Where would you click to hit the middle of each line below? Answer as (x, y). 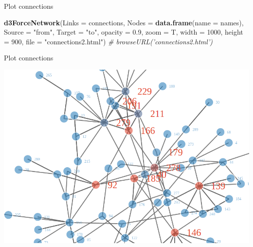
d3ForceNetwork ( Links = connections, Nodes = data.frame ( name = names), (124, 22)
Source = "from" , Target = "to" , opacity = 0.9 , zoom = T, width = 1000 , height (124, 32)
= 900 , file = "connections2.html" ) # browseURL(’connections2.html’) (108, 41)
